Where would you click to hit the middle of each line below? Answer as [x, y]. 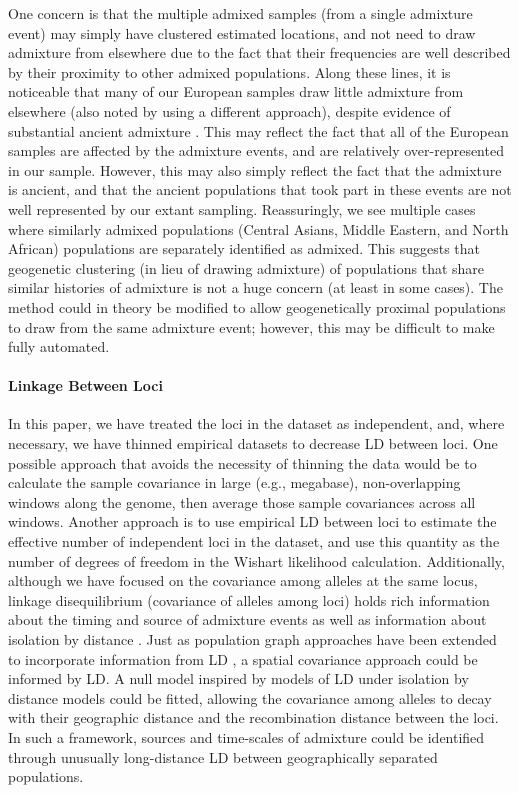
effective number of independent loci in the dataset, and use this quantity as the [254, 541]
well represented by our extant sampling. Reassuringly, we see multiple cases [242, 208]
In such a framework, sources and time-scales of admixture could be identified [246, 736]
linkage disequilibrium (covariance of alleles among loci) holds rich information [249, 599]
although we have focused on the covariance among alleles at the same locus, [243, 580]
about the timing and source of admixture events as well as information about [247, 619]
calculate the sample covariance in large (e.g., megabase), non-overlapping [234, 482]
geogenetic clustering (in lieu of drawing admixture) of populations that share [246, 267]
